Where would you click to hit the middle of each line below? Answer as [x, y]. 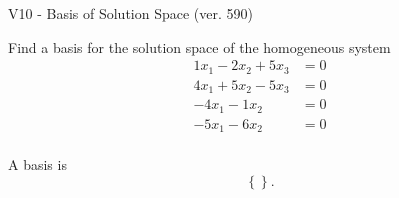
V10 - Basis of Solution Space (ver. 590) [130, 13]
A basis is [37, 164]
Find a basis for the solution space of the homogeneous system [199, 46]
